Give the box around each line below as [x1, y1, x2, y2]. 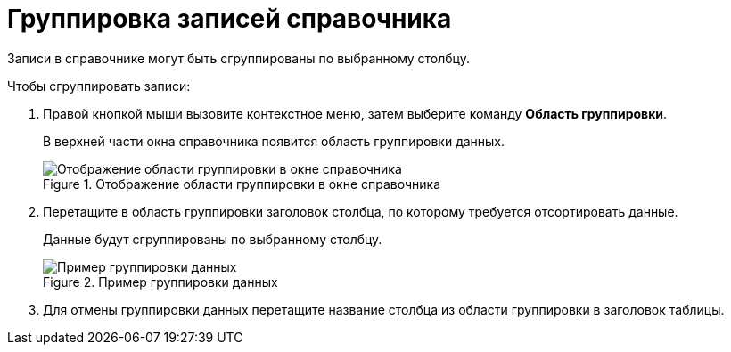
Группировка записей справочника [7, 4, 452, 34]
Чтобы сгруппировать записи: [7, 78, 191, 94]
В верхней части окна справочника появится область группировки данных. [43, 133, 505, 149]
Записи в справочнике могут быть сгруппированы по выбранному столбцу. [7, 50, 470, 66]
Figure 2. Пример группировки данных [43, 274, 278, 290]
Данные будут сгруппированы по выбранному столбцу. [43, 231, 382, 247]
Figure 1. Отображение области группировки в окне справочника [43, 176, 441, 192]
